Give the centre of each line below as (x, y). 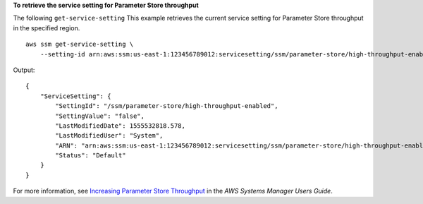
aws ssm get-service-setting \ (80, 44)
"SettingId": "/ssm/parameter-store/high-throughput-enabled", (167, 106)
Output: (24, 70)
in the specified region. (47, 28)
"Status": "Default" (91, 156)
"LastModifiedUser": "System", (109, 136)
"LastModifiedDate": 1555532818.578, (121, 126)
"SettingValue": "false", (100, 116)
